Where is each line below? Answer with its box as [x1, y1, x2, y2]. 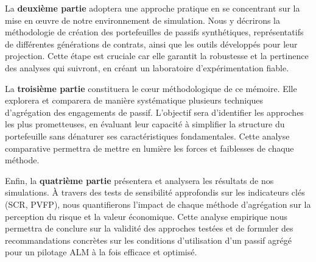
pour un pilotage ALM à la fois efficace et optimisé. [5, 246, 197, 258]
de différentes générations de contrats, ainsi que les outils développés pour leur [5, 37, 298, 50]
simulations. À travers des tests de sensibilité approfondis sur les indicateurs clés [5, 186, 305, 199]
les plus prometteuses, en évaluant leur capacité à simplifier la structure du [5, 118, 285, 130]
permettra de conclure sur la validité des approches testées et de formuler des [5, 222, 293, 235]
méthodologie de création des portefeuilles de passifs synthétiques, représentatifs [5, 26, 304, 38]
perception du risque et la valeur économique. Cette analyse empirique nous [5, 210, 287, 222]
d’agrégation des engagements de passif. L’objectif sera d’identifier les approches [5, 105, 304, 118]
